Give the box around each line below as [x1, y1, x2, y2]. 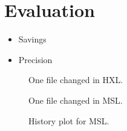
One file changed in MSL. [28, 93, 123, 106]
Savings [18, 33, 47, 45]
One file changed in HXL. [28, 73, 123, 86]
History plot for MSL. [28, 114, 109, 127]
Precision [18, 53, 53, 65]
